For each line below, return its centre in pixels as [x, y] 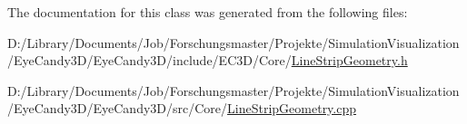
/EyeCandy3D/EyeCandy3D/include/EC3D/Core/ [149, 60]
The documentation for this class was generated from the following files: [208, 12]
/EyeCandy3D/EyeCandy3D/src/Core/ [118, 108]
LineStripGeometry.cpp [292, 108]
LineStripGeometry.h [349, 60]
